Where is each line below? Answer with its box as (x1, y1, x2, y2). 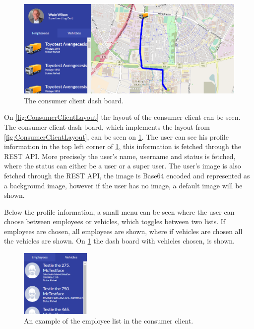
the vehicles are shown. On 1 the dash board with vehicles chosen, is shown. (4, 236, 235, 246)
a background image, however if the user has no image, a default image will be (4, 180, 243, 190)
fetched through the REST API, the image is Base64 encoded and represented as (4, 170, 250, 180)
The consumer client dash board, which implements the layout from (4, 121, 210, 132)
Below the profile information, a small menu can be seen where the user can (4, 206, 235, 217)
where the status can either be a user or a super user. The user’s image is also (4, 161, 241, 171)
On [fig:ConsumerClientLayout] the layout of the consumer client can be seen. (4, 112, 241, 122)
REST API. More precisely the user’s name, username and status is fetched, (4, 151, 236, 161)
